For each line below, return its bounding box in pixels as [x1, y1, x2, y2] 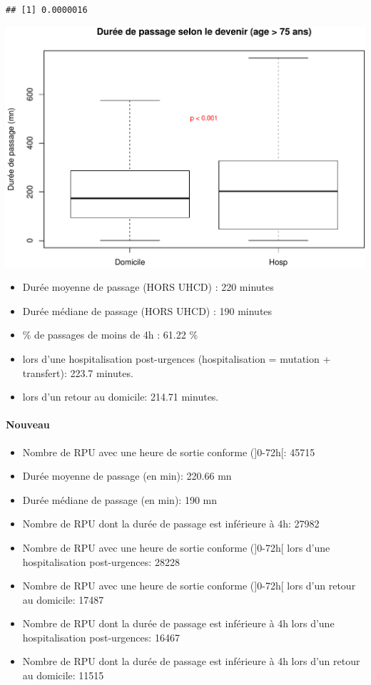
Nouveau [6, 417, 50, 432]
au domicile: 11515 [22, 668, 104, 683]
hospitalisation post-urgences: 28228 [22, 554, 180, 569]
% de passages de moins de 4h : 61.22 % [22, 327, 198, 342]
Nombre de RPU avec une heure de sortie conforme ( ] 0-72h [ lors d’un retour [22, 578, 356, 593]
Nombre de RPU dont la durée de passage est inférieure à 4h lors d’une [22, 616, 335, 631]
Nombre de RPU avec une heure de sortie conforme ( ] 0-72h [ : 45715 [22, 444, 315, 459]
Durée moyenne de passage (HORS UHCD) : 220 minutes [22, 279, 274, 294]
